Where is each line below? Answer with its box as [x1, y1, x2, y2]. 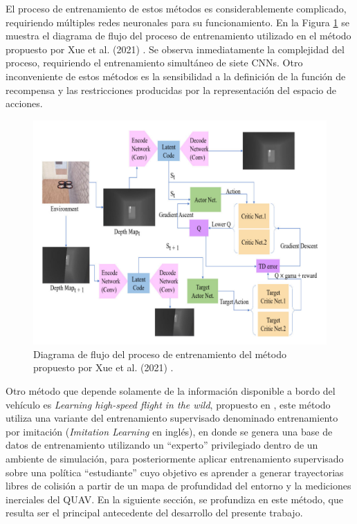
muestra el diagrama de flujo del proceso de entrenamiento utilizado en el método [6, 28, 351, 43]
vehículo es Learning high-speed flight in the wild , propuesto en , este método [6, 397, 331, 411]
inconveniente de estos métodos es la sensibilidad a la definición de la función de [6, 68, 346, 83]
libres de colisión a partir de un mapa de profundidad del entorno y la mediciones [6, 478, 351, 493]
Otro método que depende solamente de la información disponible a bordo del [6, 383, 336, 397]
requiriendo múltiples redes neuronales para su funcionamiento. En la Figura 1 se [6, 15, 349, 29]
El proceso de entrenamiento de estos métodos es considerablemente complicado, [6, 1, 347, 15]
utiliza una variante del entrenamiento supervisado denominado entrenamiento [6, 411, 338, 425]
